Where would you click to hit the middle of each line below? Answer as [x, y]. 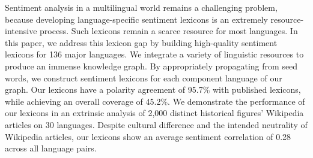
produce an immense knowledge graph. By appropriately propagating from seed [151, 66]
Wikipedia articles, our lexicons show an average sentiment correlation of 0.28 [148, 136]
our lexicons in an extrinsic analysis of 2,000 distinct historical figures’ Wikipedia [154, 113]
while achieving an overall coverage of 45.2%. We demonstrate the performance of [155, 101]
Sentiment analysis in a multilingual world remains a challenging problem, [141, 7]
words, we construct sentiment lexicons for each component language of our [144, 78]
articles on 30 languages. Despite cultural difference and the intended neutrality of [156, 124]
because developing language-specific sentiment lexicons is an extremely [136, 19]
